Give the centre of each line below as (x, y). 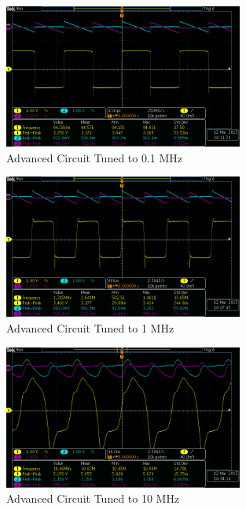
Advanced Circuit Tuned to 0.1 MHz (95, 157)
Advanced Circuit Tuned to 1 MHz (90, 327)
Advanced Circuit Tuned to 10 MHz (93, 498)
